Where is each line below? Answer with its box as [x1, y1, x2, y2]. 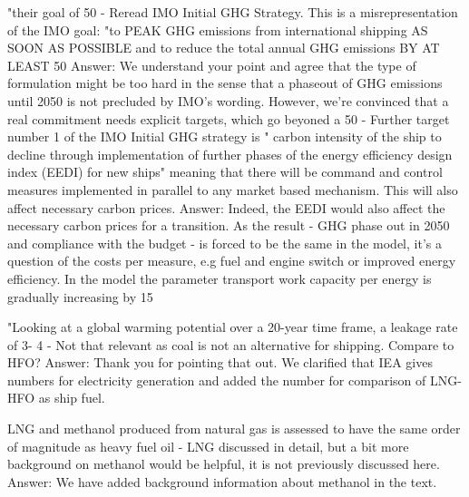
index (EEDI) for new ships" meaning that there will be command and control [7, 162, 443, 181]
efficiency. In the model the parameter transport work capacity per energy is [7, 268, 432, 287]
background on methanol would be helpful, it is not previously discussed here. [7, 454, 440, 473]
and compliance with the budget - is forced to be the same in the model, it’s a [7, 233, 442, 252]
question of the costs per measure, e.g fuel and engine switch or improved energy [7, 251, 456, 270]
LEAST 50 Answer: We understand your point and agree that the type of [7, 55, 416, 74]
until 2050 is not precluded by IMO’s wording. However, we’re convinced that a [7, 91, 449, 110]
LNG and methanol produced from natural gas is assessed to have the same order [7, 419, 461, 438]
